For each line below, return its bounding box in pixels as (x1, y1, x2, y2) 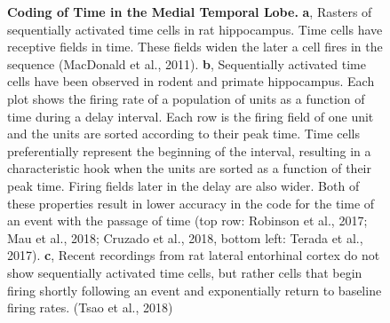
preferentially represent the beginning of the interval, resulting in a (7, 141, 371, 160)
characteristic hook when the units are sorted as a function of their (7, 159, 372, 177)
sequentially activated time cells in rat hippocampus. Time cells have (7, 20, 383, 38)
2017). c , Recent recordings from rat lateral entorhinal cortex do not (7, 246, 380, 264)
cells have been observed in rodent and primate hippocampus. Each (7, 72, 375, 91)
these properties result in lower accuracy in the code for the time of (7, 193, 375, 212)
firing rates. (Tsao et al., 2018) (7, 298, 173, 317)
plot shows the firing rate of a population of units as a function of (7, 89, 365, 107)
